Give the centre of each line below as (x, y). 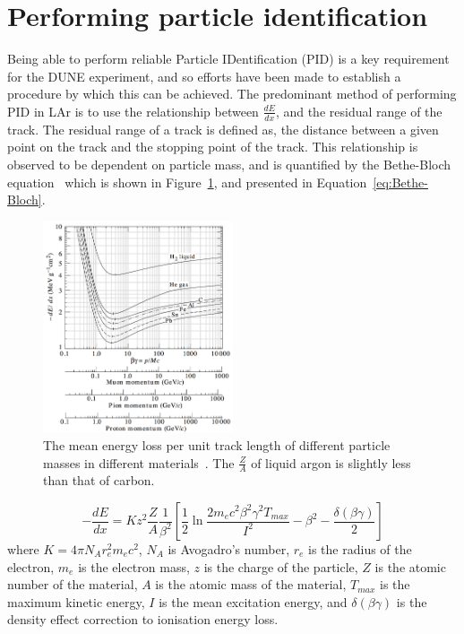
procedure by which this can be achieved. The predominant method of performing (232, 94)
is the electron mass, (134, 566)
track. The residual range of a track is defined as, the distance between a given (223, 129)
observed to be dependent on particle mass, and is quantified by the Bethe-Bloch (229, 164)
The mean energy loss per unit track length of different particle (217, 445)
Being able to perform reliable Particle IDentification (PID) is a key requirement (228, 59)
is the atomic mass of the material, (251, 584)
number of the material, (73, 584)
